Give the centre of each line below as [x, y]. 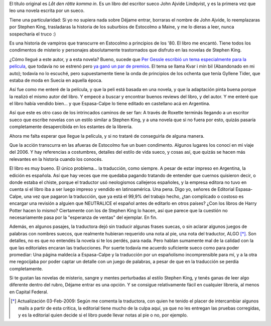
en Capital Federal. [29, 292]
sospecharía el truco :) [33, 34]
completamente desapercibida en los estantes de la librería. [71, 127]
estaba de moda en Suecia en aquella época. [56, 80]
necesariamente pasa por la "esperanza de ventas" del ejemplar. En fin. [83, 217]
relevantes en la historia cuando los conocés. [56, 159]
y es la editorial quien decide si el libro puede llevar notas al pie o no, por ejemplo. [103, 315]
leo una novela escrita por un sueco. [47, 11]
